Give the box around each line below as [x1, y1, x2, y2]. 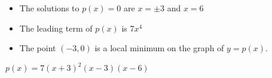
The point [19, 42, 56, 54]
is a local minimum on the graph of [94, 42, 224, 54]
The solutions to [19, 2, 80, 14]
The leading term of [19, 21, 93, 34]
